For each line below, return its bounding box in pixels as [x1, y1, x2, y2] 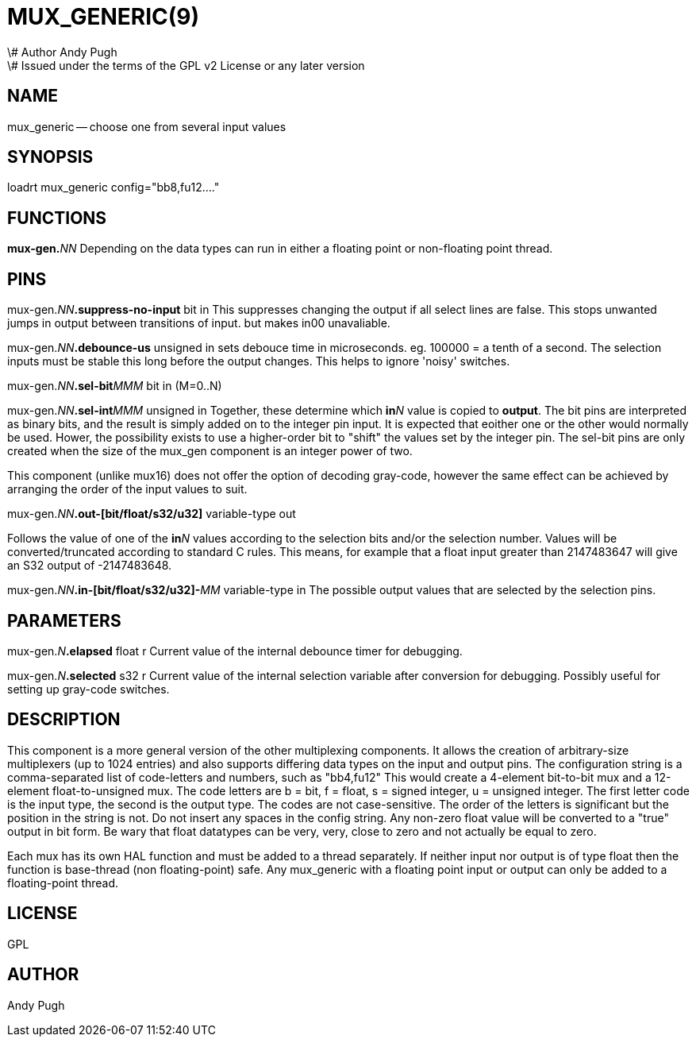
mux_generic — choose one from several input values [7, 119, 286, 133]
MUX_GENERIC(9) [7, 3, 200, 30]
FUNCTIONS [7, 207, 107, 228]
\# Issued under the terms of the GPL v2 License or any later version [7, 58, 365, 72]
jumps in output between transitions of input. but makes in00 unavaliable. [7, 316, 390, 330]
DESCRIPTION [7, 709, 121, 730]
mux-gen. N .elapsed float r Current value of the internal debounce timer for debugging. [7, 643, 463, 658]
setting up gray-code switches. [7, 682, 170, 696]
